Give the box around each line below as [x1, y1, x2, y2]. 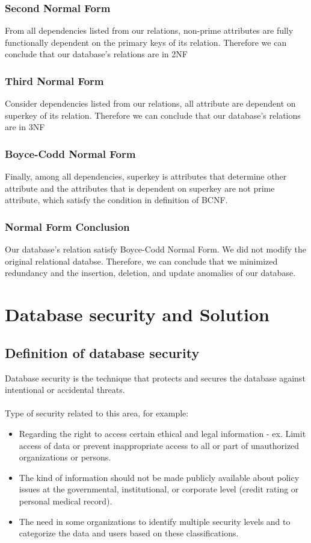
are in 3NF [5, 121, 45, 133]
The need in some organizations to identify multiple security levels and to [19, 515, 291, 527]
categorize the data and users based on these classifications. [19, 527, 239, 539]
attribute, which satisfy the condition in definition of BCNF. [5, 193, 228, 206]
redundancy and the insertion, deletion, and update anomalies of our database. [5, 266, 296, 279]
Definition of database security [5, 343, 200, 362]
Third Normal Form [5, 73, 104, 88]
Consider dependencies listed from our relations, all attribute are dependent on [5, 97, 296, 110]
